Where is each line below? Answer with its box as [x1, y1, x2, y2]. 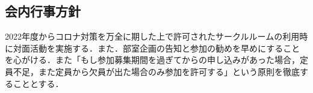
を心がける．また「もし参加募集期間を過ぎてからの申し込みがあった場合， [5, 53, 300, 66]
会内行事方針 [5, 2, 81, 20]
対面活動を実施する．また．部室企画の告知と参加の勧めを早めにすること [13, 41, 300, 54]
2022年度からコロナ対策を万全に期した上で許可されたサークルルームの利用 [5, 30, 300, 43]
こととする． [13, 77, 64, 89]
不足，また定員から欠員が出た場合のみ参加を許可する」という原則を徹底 [13, 65, 300, 77]
